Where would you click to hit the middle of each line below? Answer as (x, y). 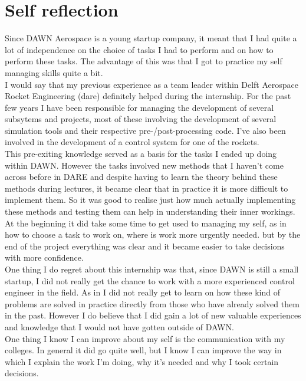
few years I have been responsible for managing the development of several (139, 107)
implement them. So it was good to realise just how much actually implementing (150, 200)
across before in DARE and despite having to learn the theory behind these (141, 177)
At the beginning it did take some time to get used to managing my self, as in (146, 223)
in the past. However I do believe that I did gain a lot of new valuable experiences (153, 315)
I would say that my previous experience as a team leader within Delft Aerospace (152, 84)
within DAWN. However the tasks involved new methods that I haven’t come (144, 165)
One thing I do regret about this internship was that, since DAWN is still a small (152, 269)
